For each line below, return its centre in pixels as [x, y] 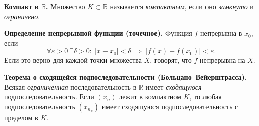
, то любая [205, 97]
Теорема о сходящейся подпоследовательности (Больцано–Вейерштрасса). [126, 77]
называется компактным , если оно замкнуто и [182, 6]
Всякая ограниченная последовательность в [70, 87]
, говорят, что [171, 60]
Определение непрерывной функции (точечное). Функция [98, 33]
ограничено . [22, 16]
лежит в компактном [150, 97]
